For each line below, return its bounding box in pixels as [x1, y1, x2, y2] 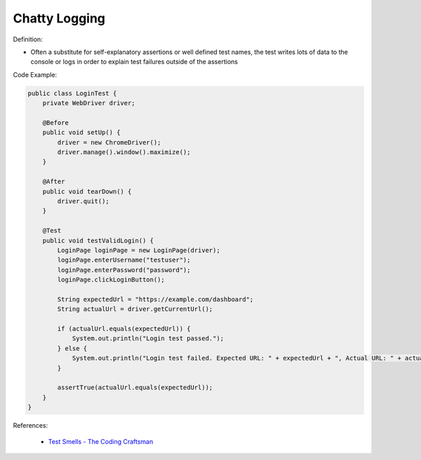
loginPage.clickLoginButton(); [57, 276, 165, 284]
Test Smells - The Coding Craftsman [48, 437, 154, 445]
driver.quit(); [57, 197, 110, 205]
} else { [57, 344, 88, 352]
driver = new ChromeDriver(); [57, 138, 161, 147]
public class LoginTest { [27, 89, 117, 97]
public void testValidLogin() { [42, 236, 154, 245]
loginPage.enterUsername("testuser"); [57, 256, 191, 264]
